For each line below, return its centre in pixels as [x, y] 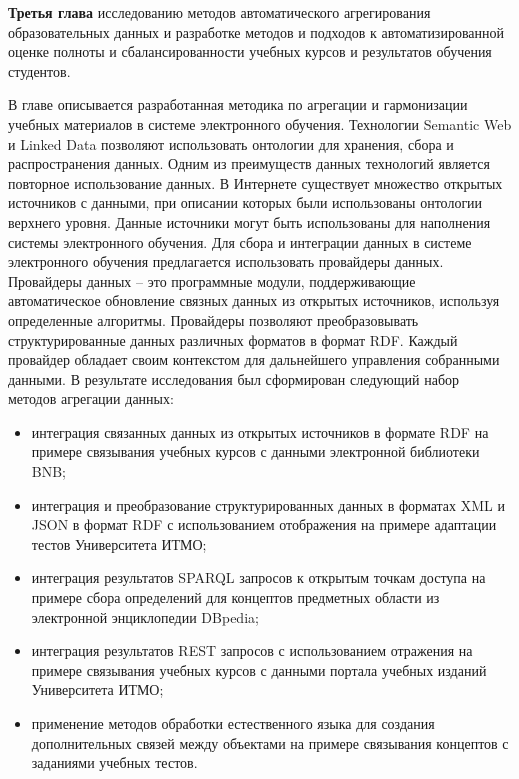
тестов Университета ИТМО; [119, 543]
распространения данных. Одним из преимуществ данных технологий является [249, 163]
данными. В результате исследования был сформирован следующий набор [234, 378]
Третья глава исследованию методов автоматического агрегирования [219, 12]
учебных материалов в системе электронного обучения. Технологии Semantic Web [260, 123]
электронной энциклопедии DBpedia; [145, 616]
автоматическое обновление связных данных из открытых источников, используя [254, 300]
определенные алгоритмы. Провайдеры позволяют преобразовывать [213, 319]
